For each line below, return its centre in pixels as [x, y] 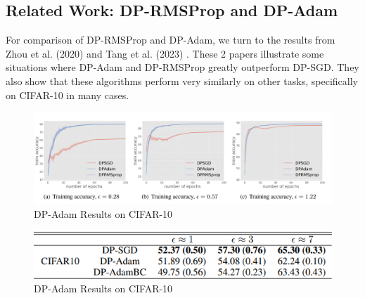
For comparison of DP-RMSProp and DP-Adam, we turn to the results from [171, 40]
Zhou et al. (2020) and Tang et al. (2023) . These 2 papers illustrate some [165, 53]
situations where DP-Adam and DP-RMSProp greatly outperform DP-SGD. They [182, 67]
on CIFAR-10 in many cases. [68, 95]
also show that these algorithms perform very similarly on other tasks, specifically [182, 80]
